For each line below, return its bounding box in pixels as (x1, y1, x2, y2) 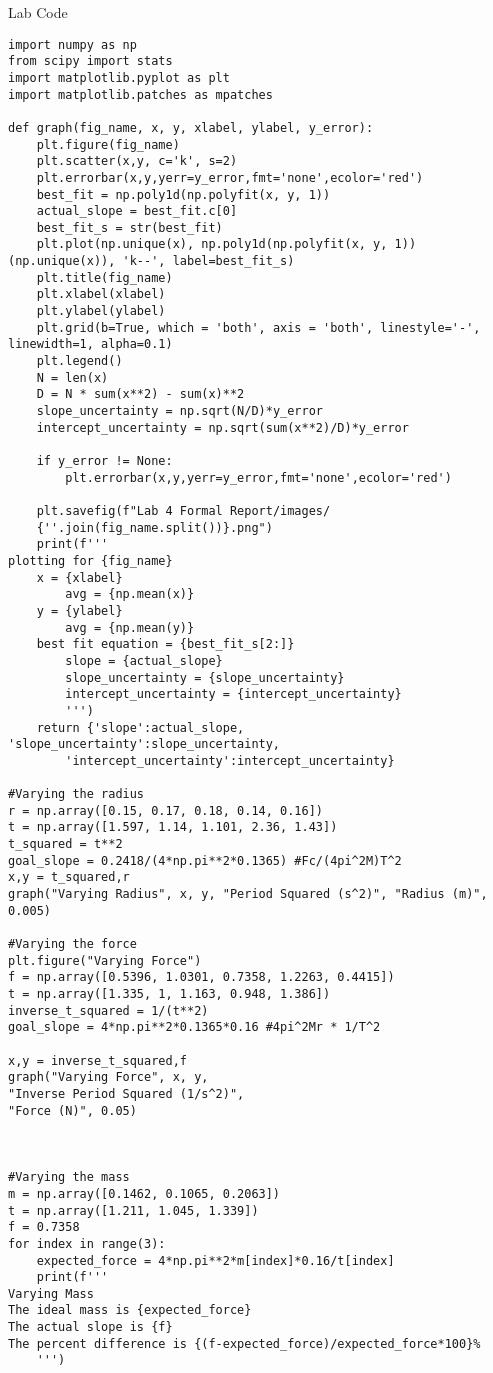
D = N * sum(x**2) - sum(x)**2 (36, 387, 245, 402)
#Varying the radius (8, 787, 145, 802)
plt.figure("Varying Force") (8, 953, 202, 968)
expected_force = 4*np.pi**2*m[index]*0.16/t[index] (36, 1253, 395, 1268)
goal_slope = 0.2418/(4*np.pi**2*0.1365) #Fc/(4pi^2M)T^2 (8, 853, 402, 868)
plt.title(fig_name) (36, 270, 173, 285)
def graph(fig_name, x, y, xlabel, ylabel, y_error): (8, 120, 374, 135)
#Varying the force (8, 937, 137, 952)
